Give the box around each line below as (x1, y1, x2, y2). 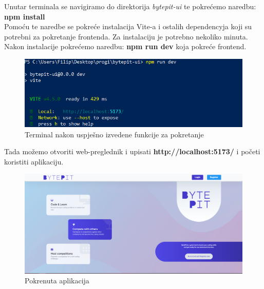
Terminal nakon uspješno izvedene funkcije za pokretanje (25, 129, 204, 139)
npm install (4, 11, 45, 22)
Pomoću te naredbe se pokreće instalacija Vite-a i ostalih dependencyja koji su (4, 21, 252, 32)
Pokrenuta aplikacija (25, 275, 89, 286)
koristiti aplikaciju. (4, 156, 64, 167)
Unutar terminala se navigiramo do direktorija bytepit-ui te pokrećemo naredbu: (4, 1, 256, 11)
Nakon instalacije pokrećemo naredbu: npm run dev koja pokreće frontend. (4, 41, 247, 52)
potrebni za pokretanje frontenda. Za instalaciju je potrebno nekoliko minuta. (4, 31, 248, 42)
